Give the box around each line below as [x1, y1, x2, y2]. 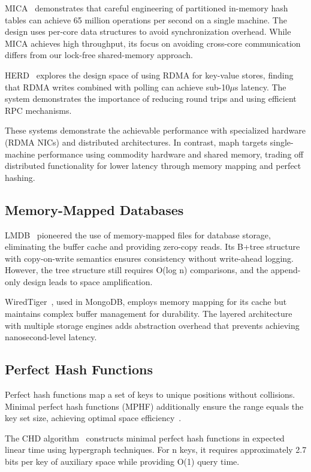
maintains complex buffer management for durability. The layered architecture [5, 307, 292, 320]
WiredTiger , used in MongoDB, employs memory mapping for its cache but [5, 295, 287, 308]
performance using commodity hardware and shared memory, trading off [37, 147, 304, 160]
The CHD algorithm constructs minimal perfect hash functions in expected [5, 431, 285, 444]
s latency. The [234, 80, 286, 93]
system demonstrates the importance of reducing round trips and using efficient [5, 92, 297, 105]
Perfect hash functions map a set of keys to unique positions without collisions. [5, 388, 295, 401]
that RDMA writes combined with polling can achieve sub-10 [5, 80, 230, 93]
